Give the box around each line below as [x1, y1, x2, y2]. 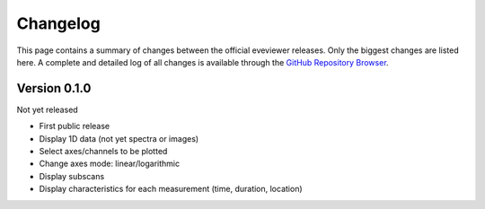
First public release [39, 121, 110, 132]
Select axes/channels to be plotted [39, 146, 168, 157]
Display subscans [39, 170, 105, 181]
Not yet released [16, 104, 78, 115]
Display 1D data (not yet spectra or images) [39, 133, 199, 144]
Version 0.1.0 [16, 81, 92, 96]
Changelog [16, 13, 101, 33]
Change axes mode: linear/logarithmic [39, 158, 180, 170]
